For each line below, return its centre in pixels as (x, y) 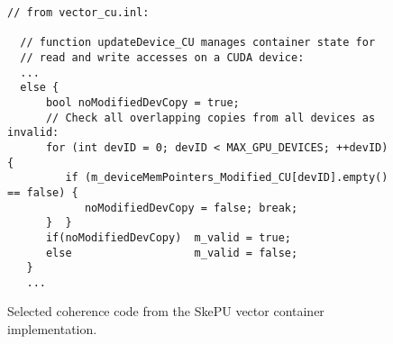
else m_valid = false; (172, 253)
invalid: (33, 133)
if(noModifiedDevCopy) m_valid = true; (168, 237)
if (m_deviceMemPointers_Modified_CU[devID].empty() (227, 178)
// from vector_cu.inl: (78, 13)
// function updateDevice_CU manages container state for (198, 43)
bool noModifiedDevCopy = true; (142, 102)
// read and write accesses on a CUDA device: (162, 57)
